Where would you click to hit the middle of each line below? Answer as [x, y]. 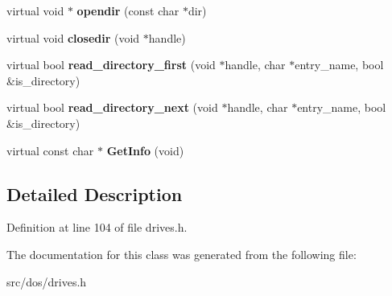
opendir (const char [128, 10]
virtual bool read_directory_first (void [111, 65]
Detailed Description [95, 193]
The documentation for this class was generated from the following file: [182, 254]
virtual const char [50, 150]
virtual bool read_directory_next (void [112, 107]
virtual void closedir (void [73, 37]
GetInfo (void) [145, 150]
